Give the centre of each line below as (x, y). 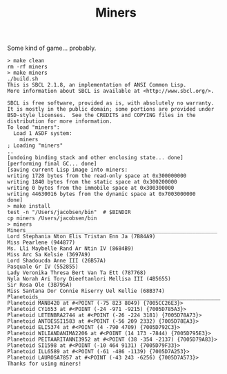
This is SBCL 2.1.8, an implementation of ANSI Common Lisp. (97, 85)
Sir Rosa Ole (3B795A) (40, 285)
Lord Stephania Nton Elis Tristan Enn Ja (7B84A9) (81, 237)
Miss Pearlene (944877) (41, 243)
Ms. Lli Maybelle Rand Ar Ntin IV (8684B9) (71, 249)
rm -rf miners (28, 67)
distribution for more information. (60, 122)
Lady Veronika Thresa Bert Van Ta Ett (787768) (77, 273)
